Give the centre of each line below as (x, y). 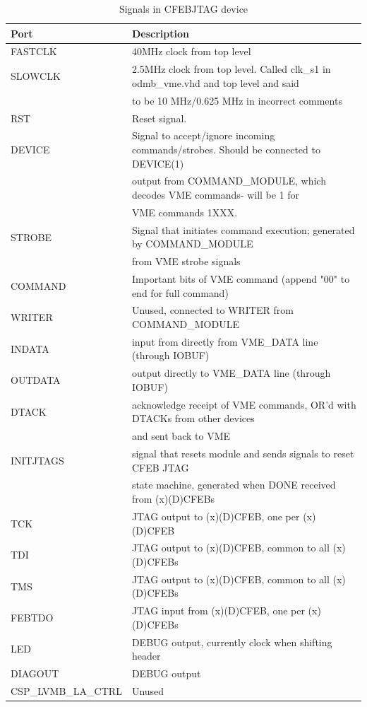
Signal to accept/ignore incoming (203, 135)
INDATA (30, 348)
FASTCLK (34, 51)
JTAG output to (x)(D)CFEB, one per (216, 516)
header (146, 656)
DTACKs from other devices (193, 418)
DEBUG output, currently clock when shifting (232, 642)
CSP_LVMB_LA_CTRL (66, 690)
